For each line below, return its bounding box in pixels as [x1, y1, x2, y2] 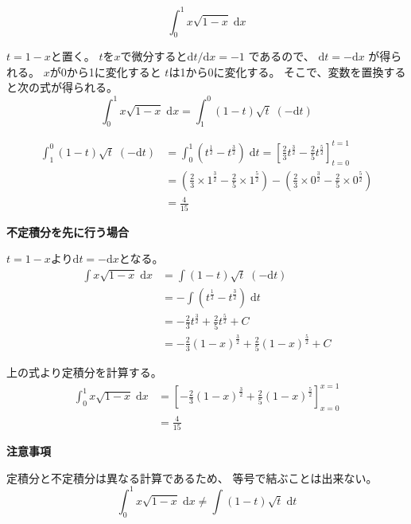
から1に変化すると [66, 63, 161, 80]
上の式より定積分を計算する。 [6, 364, 162, 381]
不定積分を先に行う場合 [6, 223, 129, 240]
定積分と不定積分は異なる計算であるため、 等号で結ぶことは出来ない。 [6, 469, 378, 486]
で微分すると [120, 48, 188, 65]
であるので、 [248, 48, 315, 65]
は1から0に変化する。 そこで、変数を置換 [169, 63, 384, 80]
